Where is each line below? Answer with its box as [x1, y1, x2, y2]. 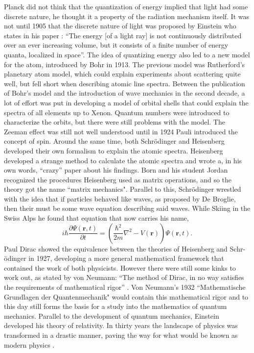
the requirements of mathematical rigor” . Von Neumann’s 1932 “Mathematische [4, 282, 246, 292]
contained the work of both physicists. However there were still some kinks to [4, 262, 236, 273]
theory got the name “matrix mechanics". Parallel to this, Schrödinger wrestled [4, 184, 241, 194]
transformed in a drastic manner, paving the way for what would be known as [4, 330, 238, 340]
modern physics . [4, 339, 55, 350]
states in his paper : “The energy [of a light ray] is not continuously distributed [4, 30, 242, 40]
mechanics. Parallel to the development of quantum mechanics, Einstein [4, 310, 219, 321]
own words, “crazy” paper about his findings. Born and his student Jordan [4, 165, 228, 175]
